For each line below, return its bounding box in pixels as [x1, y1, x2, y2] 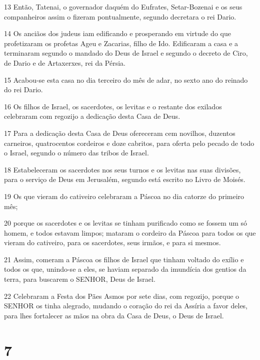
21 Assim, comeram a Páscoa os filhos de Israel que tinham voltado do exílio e [4, 254, 244, 264]
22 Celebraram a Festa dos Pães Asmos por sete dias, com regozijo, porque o [4, 290, 239, 301]
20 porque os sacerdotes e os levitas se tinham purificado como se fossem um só [4, 218, 247, 228]
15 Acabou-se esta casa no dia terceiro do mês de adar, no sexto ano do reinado [4, 74, 248, 85]
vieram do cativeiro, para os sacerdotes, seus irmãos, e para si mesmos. [4, 237, 221, 248]
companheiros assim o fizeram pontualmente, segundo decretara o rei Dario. [4, 11, 236, 22]
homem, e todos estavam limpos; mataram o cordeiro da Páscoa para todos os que [4, 227, 256, 238]
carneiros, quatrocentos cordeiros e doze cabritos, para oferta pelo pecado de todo [4, 137, 254, 148]
